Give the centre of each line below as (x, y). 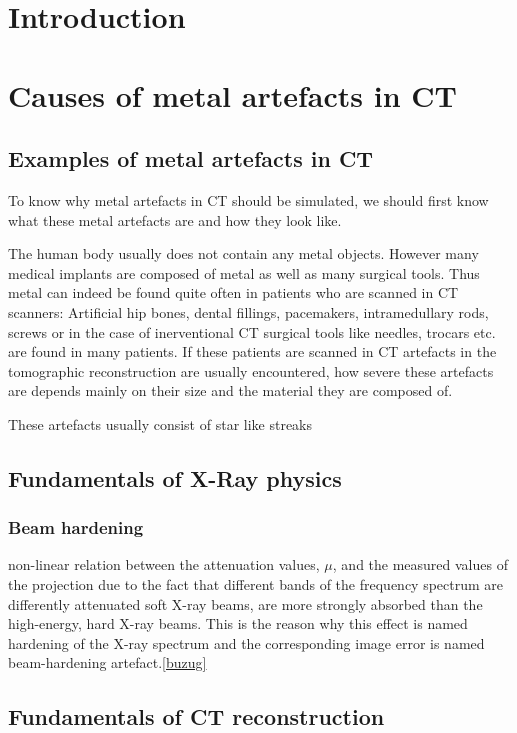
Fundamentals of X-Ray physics (175, 477)
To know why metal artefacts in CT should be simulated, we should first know (248, 199)
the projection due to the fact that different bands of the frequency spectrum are (256, 584)
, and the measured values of (420, 564)
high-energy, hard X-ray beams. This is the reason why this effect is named (238, 623)
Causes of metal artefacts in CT (232, 94)
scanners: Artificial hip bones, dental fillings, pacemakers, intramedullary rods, (248, 311)
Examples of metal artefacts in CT (191, 158)
